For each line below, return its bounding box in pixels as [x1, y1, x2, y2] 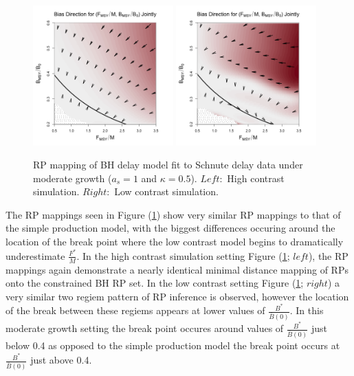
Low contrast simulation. [114, 184, 219, 199]
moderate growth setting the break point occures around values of [5, 321, 284, 335]
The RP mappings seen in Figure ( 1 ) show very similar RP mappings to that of [5, 207, 341, 221]
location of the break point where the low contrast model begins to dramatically [5, 234, 344, 249]
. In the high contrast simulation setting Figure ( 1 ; [76, 248, 290, 263]
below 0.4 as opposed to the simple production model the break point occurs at [5, 338, 340, 353]
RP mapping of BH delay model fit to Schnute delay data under [33, 157, 303, 172]
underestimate [5, 248, 65, 263]
